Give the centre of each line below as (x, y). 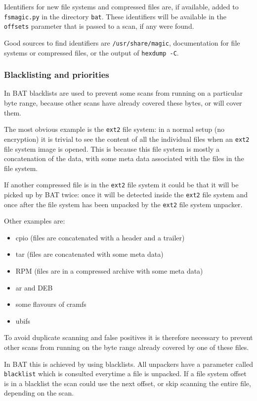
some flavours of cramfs (51, 304)
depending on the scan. (39, 393)
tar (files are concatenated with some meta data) (89, 254)
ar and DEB (34, 287)
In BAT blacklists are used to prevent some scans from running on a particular (124, 93)
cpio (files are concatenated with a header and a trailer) (100, 237)
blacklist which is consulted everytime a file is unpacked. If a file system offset (125, 373)
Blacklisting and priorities (57, 75)
